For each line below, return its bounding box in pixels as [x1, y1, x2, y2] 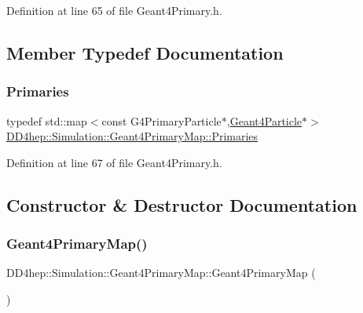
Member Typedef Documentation [6, 40, 284, 64]
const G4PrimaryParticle [101, 112, 222, 129]
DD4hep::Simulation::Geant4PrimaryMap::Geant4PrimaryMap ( [6, 264, 316, 281]
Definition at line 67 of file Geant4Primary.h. [6, 154, 222, 170]
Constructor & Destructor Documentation [6, 192, 357, 217]
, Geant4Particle [226, 112, 302, 129]
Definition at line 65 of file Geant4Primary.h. [6, 2, 222, 18]
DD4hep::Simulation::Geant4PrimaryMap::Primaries [6, 128, 258, 144]
